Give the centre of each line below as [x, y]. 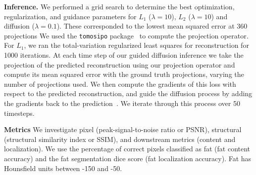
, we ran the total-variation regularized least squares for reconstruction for [136, 45]
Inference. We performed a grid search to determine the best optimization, [119, 6]
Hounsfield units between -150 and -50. [63, 168]
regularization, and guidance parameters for [70, 16]
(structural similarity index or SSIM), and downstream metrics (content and [120, 139]
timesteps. [19, 113]
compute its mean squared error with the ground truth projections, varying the [124, 74]
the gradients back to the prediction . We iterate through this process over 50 [122, 103]
